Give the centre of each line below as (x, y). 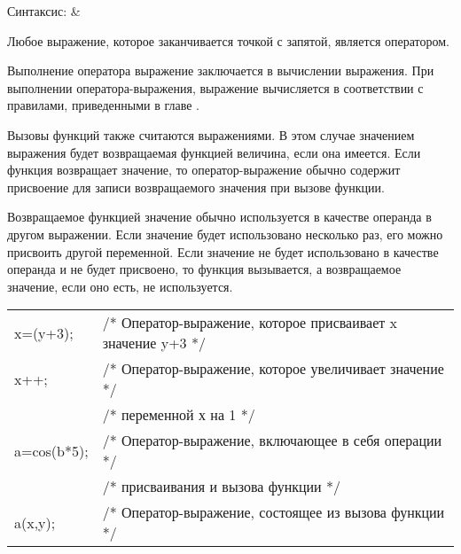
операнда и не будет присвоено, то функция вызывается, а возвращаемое (204, 269)
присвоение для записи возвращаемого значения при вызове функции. (196, 187)
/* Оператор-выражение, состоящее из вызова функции (273, 512)
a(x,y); (35, 522)
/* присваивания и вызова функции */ (221, 487)
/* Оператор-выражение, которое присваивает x (250, 323)
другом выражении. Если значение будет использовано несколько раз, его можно (225, 234)
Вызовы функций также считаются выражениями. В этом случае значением (211, 134)
